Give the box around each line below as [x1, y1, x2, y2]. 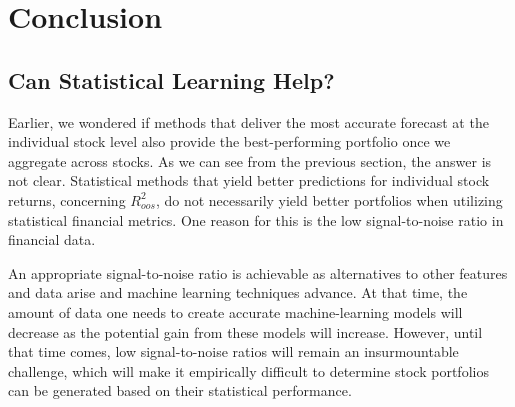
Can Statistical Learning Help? [8, 64, 335, 95]
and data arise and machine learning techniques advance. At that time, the [8, 282, 468, 303]
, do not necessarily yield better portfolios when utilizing [155, 189, 503, 210]
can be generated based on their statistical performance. [8, 380, 352, 401]
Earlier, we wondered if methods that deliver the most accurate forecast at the [8, 111, 489, 132]
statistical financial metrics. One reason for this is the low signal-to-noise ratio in [8, 209, 504, 230]
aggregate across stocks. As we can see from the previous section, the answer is [8, 150, 492, 171]
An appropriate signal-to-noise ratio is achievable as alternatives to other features [8, 262, 508, 283]
